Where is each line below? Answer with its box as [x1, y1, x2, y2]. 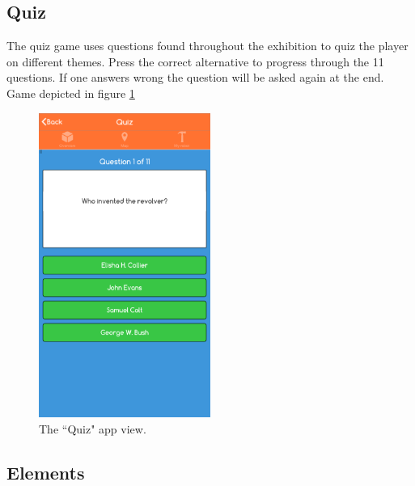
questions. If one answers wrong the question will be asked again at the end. [6, 69, 384, 86]
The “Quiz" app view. [39, 420, 146, 437]
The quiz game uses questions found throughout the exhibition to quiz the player [6, 37, 409, 54]
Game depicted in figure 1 [6, 84, 135, 101]
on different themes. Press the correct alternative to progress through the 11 [6, 53, 384, 70]
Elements [6, 459, 85, 484]
